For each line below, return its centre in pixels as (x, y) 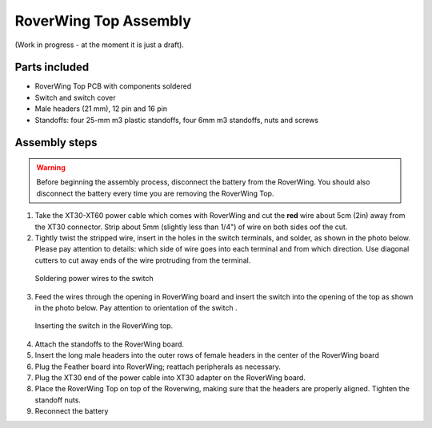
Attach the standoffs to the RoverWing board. (109, 344)
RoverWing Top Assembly (103, 21)
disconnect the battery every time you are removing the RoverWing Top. (155, 193)
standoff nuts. (58, 400)
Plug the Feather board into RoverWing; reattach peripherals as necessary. (158, 367)
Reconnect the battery (72, 411)
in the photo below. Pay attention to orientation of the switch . (136, 307)
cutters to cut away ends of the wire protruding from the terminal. (143, 260)
